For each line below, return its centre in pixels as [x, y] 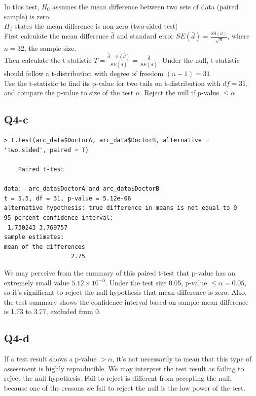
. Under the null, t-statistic [199, 59]
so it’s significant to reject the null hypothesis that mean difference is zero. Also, [126, 292]
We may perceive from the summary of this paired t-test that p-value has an [120, 272]
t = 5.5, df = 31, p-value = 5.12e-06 [68, 198]
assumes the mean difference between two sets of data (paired [145, 6]
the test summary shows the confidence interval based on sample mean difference [126, 301]
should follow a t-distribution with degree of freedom [84, 73]
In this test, [22, 6]
